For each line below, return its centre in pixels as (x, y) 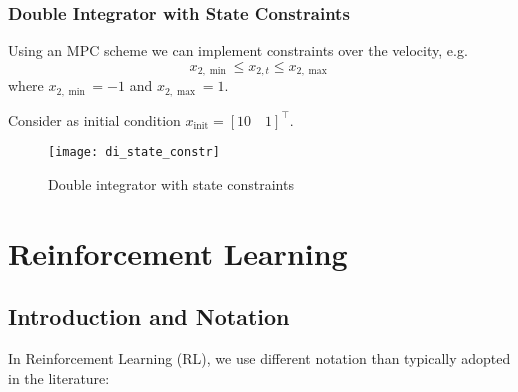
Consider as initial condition (94, 119)
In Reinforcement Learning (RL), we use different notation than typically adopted (259, 358)
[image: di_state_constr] (134, 152)
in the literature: (59, 377)
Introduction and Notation (149, 316)
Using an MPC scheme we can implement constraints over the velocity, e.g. (238, 50)
